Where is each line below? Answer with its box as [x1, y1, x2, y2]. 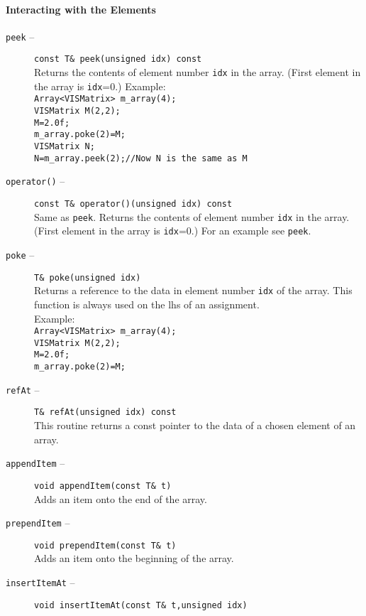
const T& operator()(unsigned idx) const [34, 199, 233, 210]
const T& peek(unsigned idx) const [34, 54, 202, 65]
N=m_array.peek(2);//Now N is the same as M [34, 153, 248, 163]
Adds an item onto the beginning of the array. [34, 551, 234, 566]
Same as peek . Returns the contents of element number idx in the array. [34, 209, 350, 224]
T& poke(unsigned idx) [34, 272, 141, 283]
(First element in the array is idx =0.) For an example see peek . [34, 223, 311, 238]
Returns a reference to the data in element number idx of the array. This [34, 283, 353, 298]
